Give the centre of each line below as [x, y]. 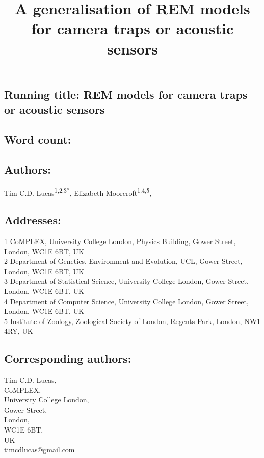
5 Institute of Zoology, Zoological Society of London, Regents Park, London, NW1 [133, 321]
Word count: [38, 139]
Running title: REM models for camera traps [126, 94]
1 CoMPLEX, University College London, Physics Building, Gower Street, [120, 241]
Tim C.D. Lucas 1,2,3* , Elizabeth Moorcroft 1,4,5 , [78, 192]
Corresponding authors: [68, 358]
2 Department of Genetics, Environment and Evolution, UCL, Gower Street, [123, 261]
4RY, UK [19, 331]
